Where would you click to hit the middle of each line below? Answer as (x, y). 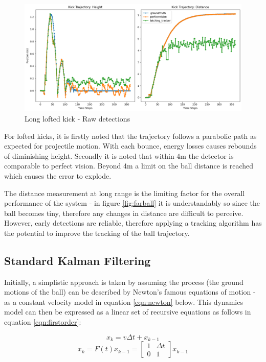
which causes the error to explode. (58, 175)
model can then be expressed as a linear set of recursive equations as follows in (128, 312)
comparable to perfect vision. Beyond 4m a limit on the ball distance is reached (129, 166)
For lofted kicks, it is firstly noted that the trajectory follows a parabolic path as (130, 136)
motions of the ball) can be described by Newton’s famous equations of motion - (130, 292)
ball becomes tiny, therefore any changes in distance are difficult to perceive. (124, 213)
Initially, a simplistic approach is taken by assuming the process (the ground (124, 282)
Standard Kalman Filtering (77, 260)
